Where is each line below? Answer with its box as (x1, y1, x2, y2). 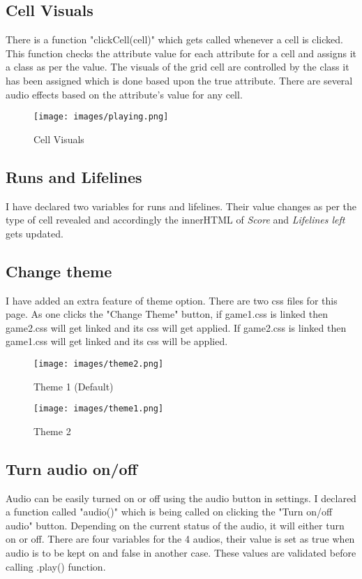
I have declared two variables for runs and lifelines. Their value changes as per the (6, 198, 357, 213)
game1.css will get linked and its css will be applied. (6, 334, 228, 349)
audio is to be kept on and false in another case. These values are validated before (6, 545, 356, 560)
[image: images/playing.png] (33, 112, 169, 122)
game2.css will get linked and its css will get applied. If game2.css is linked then (6, 320, 347, 335)
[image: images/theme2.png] (33, 358, 164, 369)
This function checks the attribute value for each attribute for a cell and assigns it (6, 45, 356, 60)
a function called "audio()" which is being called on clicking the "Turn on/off (6, 504, 333, 519)
